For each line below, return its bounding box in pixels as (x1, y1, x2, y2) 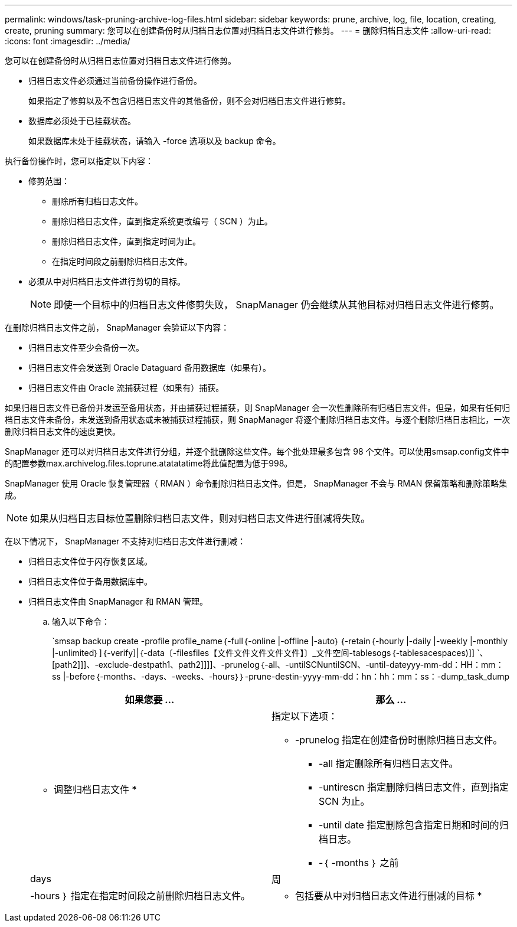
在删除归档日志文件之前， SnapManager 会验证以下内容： (5, 322, 230, 332)
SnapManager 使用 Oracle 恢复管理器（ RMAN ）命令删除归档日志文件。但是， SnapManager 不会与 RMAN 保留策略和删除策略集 (5, 478, 508, 488)
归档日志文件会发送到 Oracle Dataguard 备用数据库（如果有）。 (28, 363, 271, 373)
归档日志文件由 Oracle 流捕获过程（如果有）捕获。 (28, 383, 224, 393)
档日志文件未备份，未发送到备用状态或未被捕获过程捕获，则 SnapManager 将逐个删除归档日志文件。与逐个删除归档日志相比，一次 (5, 414, 511, 425)
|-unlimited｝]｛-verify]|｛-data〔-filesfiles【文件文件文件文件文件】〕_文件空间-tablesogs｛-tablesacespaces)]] (52, 648, 475, 658)
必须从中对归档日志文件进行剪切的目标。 (28, 276, 185, 286)
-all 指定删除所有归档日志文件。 (319, 758, 459, 769)
